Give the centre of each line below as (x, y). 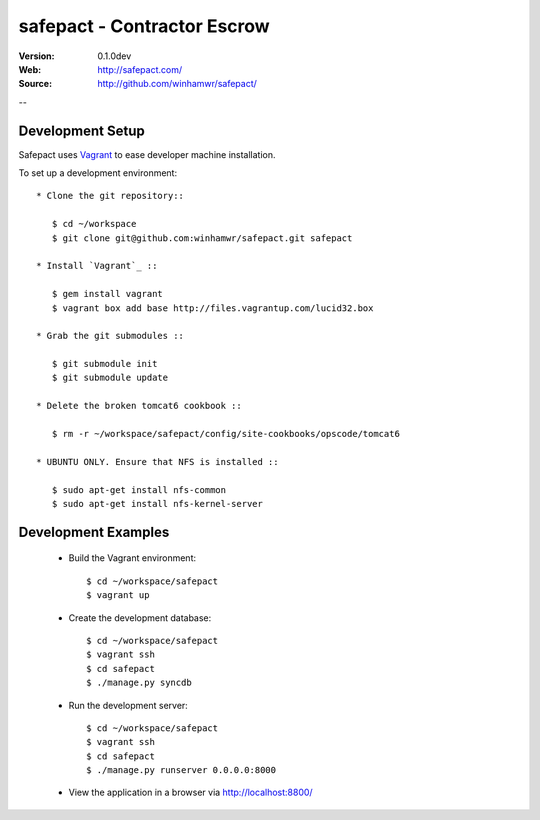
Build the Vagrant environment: (132, 558)
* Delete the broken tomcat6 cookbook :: (139, 406)
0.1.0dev (114, 56)
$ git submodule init (104, 364)
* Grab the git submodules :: (110, 336)
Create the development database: (140, 617)
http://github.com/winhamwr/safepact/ (177, 84)
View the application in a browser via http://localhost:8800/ (191, 792)
